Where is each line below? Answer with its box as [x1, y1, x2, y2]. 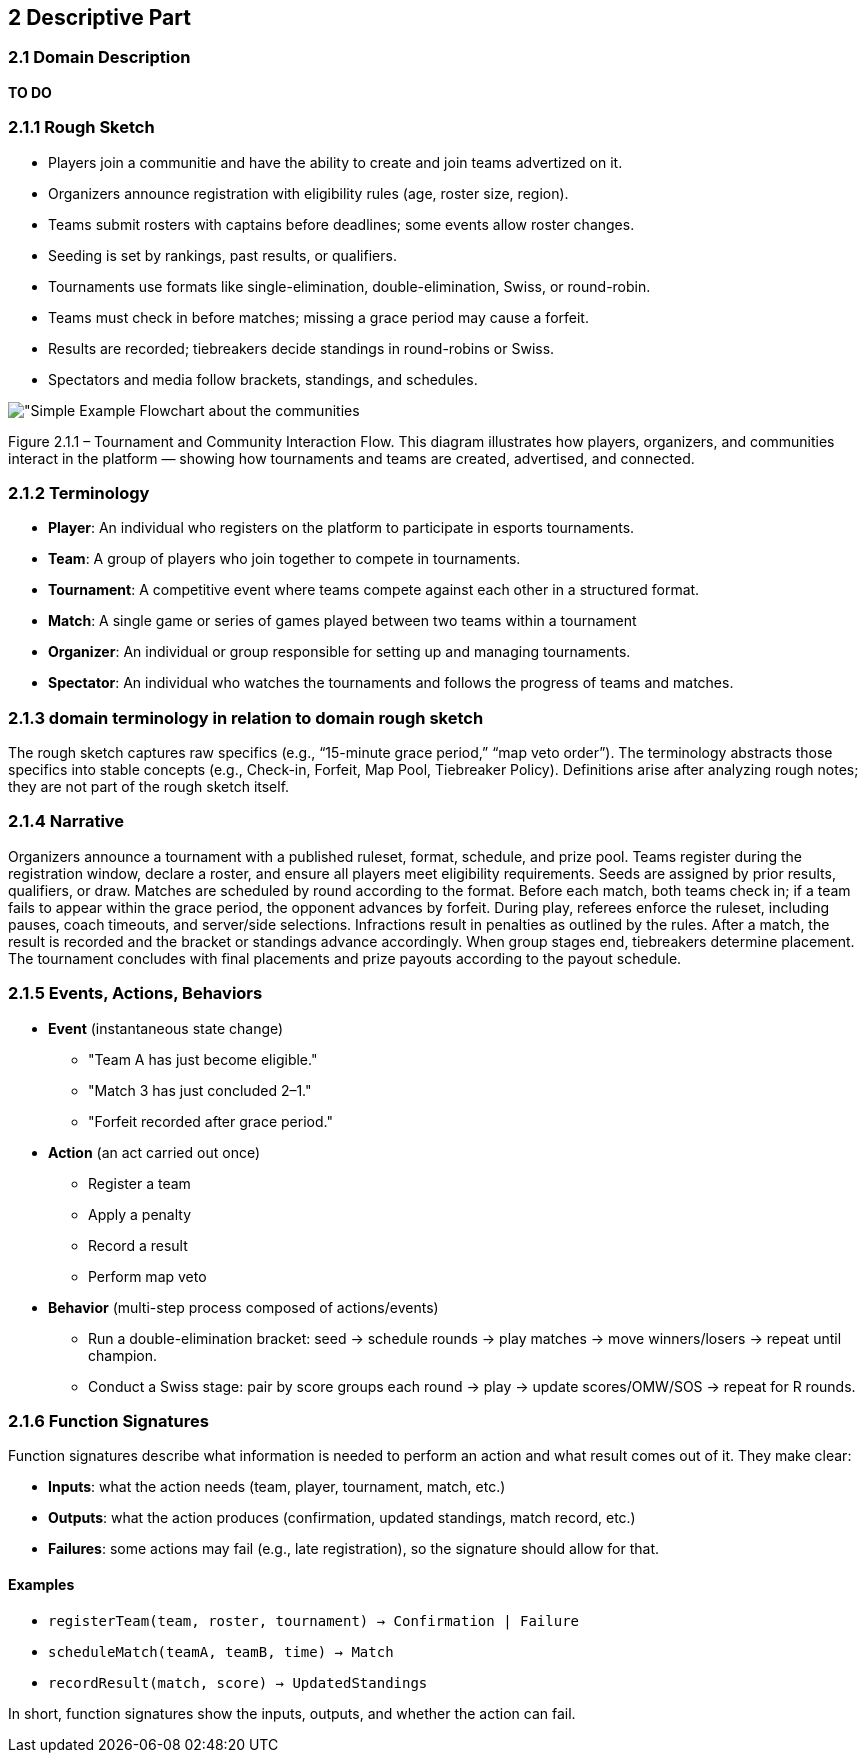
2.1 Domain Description [8, 47, 191, 68]
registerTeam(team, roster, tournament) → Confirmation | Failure [48, 1612, 580, 1629]
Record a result [88, 1236, 188, 1254]
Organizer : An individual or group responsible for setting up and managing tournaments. [48, 643, 631, 661]
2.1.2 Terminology [8, 482, 150, 503]
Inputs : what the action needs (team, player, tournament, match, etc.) [48, 1478, 506, 1496]
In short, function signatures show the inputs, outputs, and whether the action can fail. [8, 1704, 576, 1722]
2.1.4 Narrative [8, 811, 125, 832]
